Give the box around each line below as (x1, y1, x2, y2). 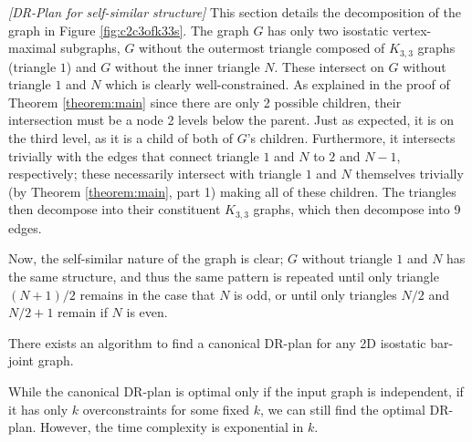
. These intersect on (274, 57, 384, 76)
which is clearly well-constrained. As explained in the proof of (105, 75, 450, 94)
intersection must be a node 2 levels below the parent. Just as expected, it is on (8, 110, 454, 129)
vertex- (392, 20, 432, 39)
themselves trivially (355, 164, 464, 183)
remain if (58, 303, 108, 322)
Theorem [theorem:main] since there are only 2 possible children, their (8, 92, 402, 111)
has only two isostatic (267, 20, 389, 39)
